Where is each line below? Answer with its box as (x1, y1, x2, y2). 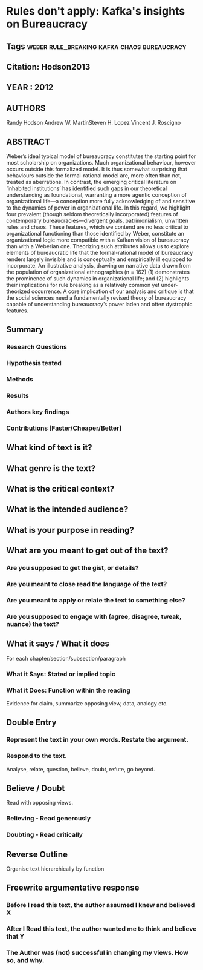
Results (6, 392, 29, 400)
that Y (6, 932, 25, 941)
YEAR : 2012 (6, 82, 54, 93)
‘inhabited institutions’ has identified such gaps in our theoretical (6, 185, 167, 192)
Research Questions (6, 343, 68, 351)
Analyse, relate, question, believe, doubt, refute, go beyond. (6, 765, 155, 773)
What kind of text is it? (6, 443, 92, 453)
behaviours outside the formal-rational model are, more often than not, (6, 171, 182, 179)
